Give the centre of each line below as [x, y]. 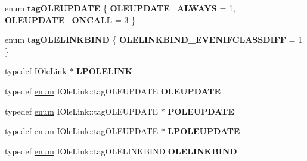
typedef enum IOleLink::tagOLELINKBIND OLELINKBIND [121, 151]
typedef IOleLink [36, 71]
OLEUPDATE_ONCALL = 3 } [70, 19]
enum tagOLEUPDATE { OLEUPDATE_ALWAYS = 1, [120, 8]
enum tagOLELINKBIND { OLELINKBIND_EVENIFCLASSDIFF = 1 [154, 40]
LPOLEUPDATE [204, 131]
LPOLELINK [105, 71]
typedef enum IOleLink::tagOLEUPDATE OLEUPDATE [113, 91]
